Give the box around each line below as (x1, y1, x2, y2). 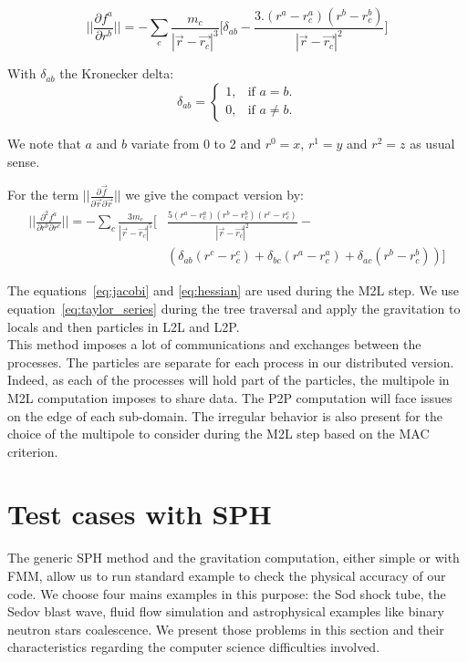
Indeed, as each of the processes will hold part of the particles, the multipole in (7, 370, 450, 389)
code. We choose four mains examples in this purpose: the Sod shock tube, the (7, 584, 446, 603)
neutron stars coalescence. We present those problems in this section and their (7, 619, 444, 638)
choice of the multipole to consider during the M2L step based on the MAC (7, 424, 430, 443)
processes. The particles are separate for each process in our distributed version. (7, 352, 454, 371)
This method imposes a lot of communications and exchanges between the (7, 335, 421, 354)
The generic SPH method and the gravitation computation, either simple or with (7, 548, 460, 567)
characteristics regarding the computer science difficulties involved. (7, 637, 380, 657)
